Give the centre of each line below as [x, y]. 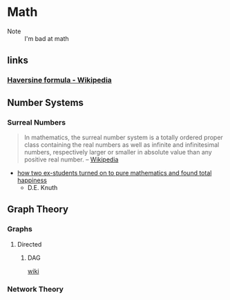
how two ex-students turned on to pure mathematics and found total [114, 173]
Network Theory [36, 289]
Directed [29, 244]
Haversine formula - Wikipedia [59, 80]
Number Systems [46, 102]
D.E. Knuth [42, 187]
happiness [32, 180]
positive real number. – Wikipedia [71, 159]
